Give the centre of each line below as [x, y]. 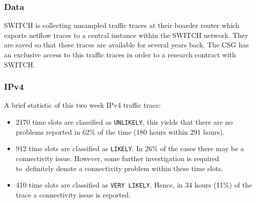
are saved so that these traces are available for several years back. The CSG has [126, 45]
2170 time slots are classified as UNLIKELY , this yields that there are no [124, 122]
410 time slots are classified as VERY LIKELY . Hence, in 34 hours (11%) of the [134, 185]
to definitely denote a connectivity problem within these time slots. [119, 168]
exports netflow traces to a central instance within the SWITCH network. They [126, 35]
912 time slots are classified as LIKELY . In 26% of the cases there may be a [130, 148]
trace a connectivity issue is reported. [73, 194]
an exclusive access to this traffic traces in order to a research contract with [120, 54]
